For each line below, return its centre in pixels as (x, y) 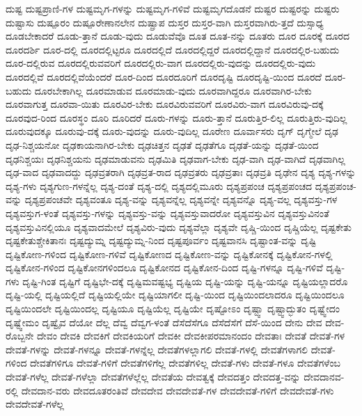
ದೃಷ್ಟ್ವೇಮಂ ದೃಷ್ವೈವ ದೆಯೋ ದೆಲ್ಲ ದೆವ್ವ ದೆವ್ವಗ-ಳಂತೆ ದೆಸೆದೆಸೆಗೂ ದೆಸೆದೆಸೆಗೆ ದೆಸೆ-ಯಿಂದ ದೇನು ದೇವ (164, 322)
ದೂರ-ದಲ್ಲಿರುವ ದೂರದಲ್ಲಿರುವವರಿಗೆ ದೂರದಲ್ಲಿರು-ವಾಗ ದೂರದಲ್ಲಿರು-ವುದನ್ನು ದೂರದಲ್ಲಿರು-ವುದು (161, 63)
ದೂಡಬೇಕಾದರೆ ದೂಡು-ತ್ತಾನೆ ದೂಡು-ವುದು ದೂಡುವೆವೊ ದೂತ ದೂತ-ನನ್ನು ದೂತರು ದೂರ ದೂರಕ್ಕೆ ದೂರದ (178, 36)
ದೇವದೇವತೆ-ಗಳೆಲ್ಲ (35, 404)
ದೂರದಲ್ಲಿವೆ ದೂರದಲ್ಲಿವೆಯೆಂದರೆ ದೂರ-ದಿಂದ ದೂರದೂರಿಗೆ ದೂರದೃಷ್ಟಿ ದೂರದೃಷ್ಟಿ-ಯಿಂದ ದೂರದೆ (164, 76)
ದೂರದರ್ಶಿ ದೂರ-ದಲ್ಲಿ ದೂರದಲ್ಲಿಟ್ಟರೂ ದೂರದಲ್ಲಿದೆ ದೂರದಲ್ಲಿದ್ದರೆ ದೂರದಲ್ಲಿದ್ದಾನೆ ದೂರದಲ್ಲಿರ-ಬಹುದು (173, 49)
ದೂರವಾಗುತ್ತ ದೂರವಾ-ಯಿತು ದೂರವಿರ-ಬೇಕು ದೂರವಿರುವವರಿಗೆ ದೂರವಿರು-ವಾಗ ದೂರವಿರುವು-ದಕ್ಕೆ (165, 104)
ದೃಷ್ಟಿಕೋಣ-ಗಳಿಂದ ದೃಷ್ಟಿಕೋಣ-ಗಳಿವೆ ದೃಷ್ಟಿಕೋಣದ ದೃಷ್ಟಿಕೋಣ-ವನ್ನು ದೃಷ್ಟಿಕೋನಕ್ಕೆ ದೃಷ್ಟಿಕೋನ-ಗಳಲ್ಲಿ (169, 254)
